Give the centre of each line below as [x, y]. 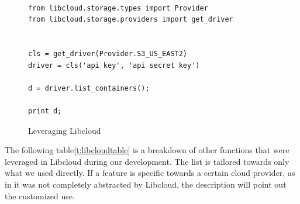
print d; [45, 111]
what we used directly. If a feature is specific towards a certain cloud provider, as [150, 173]
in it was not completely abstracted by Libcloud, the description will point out [146, 184]
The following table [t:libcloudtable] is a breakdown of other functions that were [147, 150]
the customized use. [40, 196]
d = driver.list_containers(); [89, 88]
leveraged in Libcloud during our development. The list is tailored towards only [147, 161]
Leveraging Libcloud [65, 130]
